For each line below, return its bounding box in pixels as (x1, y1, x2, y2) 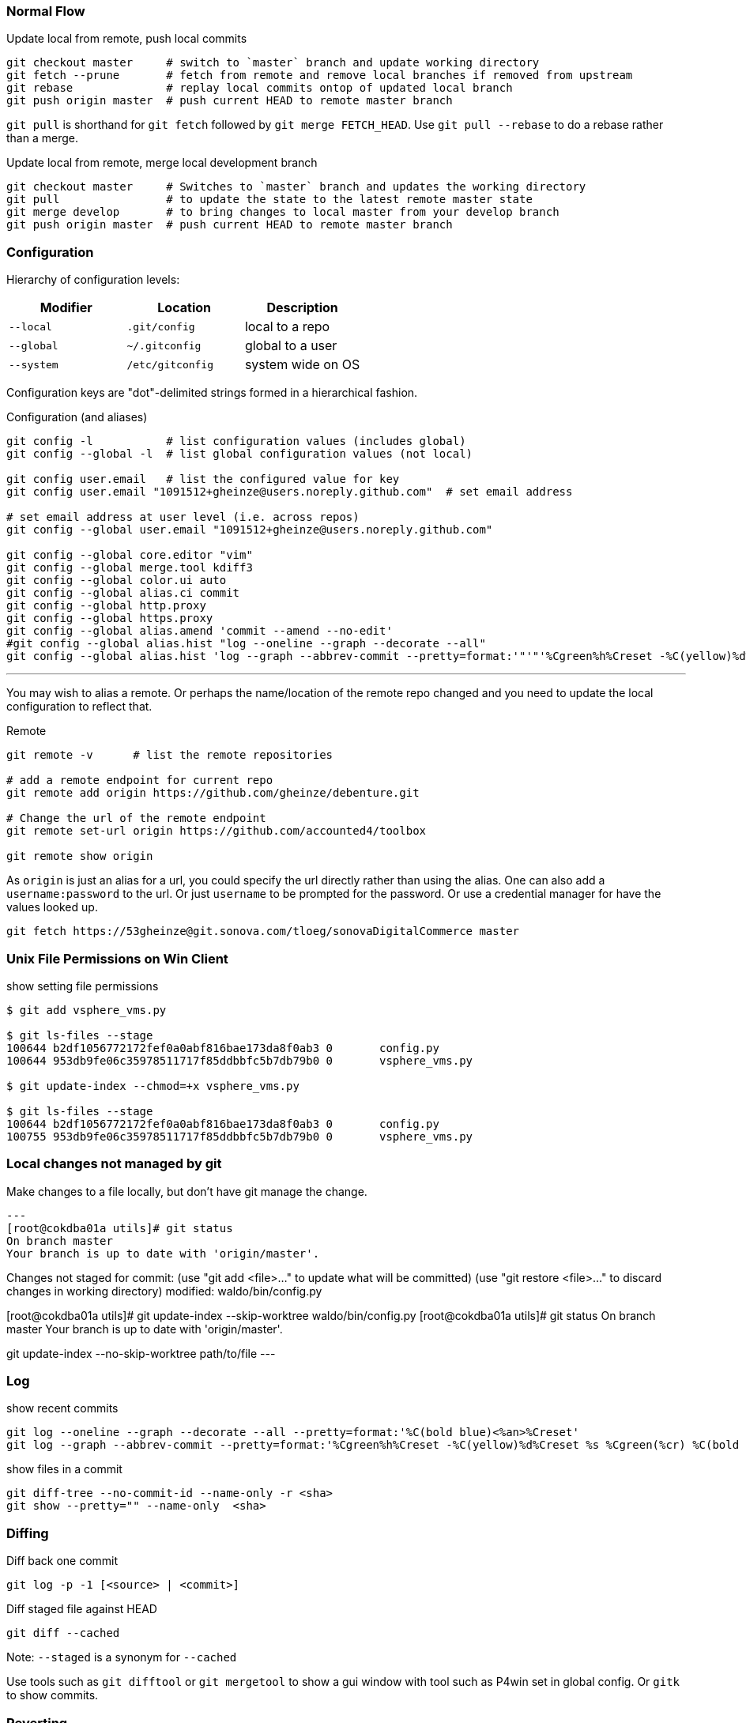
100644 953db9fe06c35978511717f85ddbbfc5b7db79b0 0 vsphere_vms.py (6, 1054, 473, 1067)
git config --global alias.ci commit (6, 586, 240, 600)
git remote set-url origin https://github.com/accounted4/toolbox (6, 824, 427, 838)
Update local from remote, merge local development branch (6, 156, 318, 170)
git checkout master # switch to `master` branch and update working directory (6, 56, 540, 70)
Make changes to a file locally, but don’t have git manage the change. (6, 1184, 367, 1198)
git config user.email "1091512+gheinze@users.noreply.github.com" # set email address (6, 485, 573, 499)
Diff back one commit (6, 1554, 119, 1568)
